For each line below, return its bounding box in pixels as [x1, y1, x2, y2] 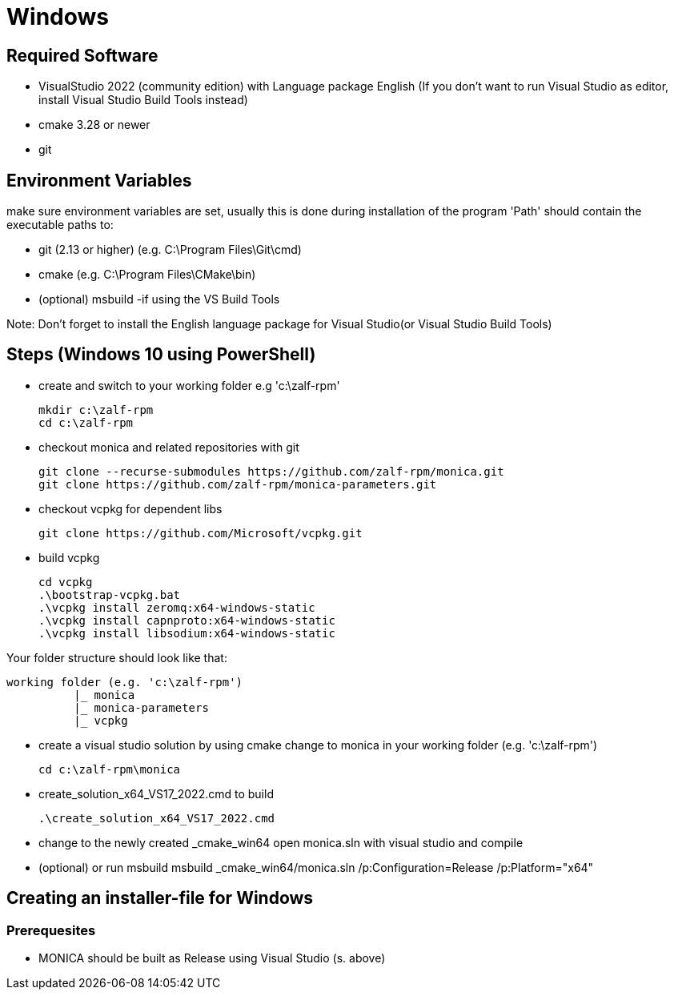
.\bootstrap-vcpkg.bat [38, 588, 181, 601]
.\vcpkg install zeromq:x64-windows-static [38, 600, 315, 614]
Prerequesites [6, 922, 96, 938]
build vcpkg [38, 550, 100, 564]
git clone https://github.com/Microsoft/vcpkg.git [38, 526, 363, 540]
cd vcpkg [38, 575, 93, 588]
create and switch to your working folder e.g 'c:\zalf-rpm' [38, 378, 340, 392]
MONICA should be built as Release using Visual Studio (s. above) [38, 951, 386, 966]
